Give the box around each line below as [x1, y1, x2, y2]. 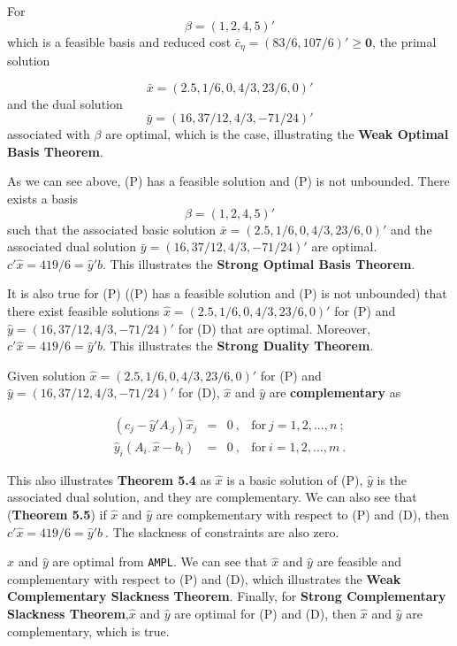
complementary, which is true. [7, 621, 170, 640]
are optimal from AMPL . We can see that [52, 552, 268, 571]
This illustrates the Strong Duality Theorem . [110, 336, 374, 355]
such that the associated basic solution [7, 219, 217, 238]
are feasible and [316, 552, 402, 571]
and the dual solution [7, 94, 123, 112]
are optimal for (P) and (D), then [174, 604, 357, 623]
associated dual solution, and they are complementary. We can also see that [7, 488, 417, 506]
